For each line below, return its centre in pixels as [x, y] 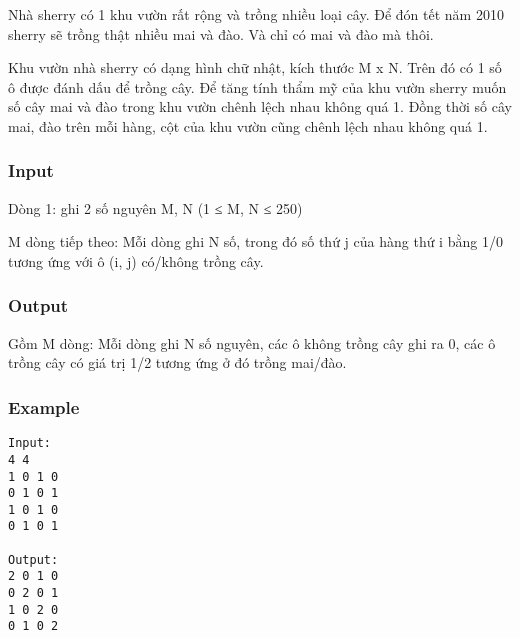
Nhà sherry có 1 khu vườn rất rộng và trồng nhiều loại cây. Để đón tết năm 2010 [256, 14]
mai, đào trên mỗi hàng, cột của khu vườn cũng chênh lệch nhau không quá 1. [248, 125]
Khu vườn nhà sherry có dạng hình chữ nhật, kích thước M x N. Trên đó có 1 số [255, 67]
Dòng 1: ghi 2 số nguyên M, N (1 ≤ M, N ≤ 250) [155, 207]
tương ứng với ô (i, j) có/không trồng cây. [136, 260]
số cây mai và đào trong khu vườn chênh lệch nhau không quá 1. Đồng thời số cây [260, 106]
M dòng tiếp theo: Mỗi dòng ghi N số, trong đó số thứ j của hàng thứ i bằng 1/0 [255, 241]
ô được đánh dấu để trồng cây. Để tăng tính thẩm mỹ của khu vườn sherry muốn [257, 86]
